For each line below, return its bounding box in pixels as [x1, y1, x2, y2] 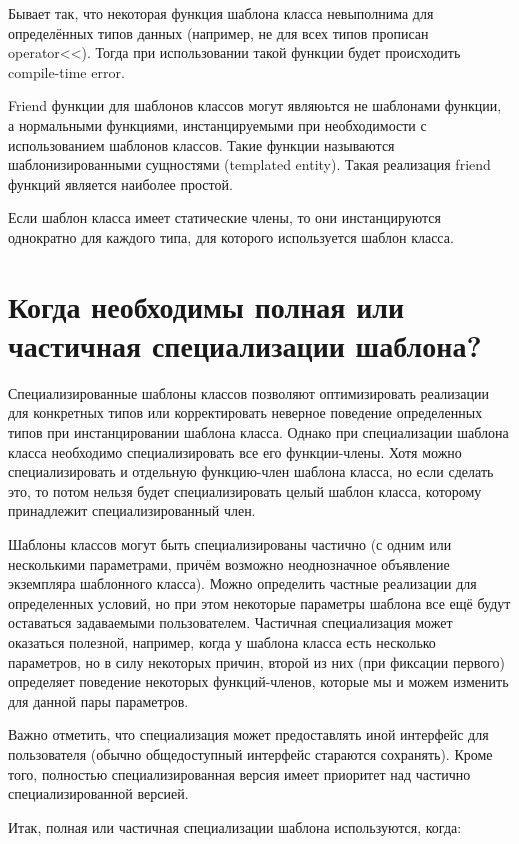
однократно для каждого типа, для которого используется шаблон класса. [8, 226, 454, 247]
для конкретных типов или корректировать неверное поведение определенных [8, 402, 483, 423]
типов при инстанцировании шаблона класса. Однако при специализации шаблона [8, 422, 509, 443]
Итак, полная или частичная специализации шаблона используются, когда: [8, 816, 462, 837]
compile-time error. [8, 61, 125, 82]
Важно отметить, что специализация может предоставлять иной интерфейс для [8, 724, 489, 745]
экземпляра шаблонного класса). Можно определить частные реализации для [8, 573, 477, 594]
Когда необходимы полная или [8, 285, 405, 326]
